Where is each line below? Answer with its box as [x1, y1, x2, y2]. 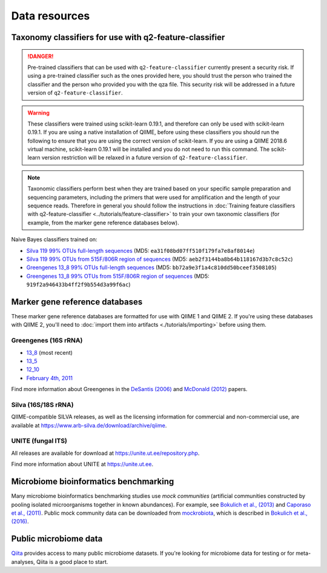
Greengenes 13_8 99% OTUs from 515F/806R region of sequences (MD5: [26, 272, 210, 280]
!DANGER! [27, 52, 54, 60]
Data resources [11, 9, 90, 22]
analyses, [11, 558, 36, 565]
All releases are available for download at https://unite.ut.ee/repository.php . [11, 449, 200, 457]
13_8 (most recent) [26, 349, 73, 356]
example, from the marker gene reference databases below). [27, 219, 179, 226]
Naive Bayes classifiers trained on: [11, 236, 97, 243]
